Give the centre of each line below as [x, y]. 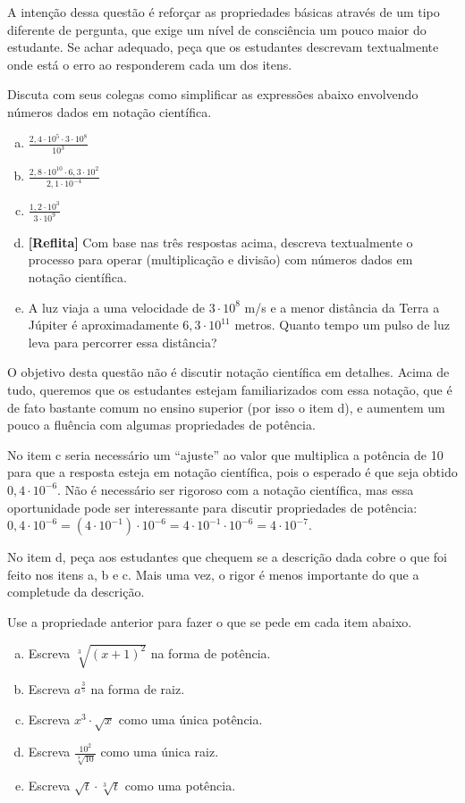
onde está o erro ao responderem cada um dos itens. [150, 64]
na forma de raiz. [138, 689]
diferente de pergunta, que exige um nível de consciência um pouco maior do [217, 29]
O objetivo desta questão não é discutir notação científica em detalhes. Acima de [228, 372]
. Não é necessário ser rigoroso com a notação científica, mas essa [236, 489]
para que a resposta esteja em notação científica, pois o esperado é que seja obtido [232, 472]
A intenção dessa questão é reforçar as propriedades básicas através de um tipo [224, 12]
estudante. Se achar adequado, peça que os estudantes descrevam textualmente [223, 47]
